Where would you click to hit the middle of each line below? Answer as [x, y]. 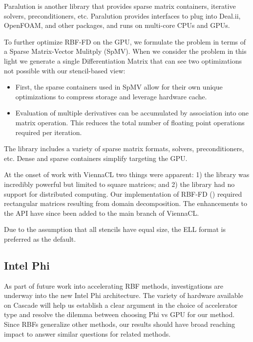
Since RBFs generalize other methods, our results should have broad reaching [120, 324]
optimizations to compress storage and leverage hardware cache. [111, 96]
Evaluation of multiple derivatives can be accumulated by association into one [132, 113]
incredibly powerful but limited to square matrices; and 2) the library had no [119, 184]
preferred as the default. [40, 239]
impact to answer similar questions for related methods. [87, 333]
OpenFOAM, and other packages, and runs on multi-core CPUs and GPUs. [117, 25]
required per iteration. [49, 132]
